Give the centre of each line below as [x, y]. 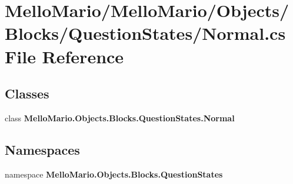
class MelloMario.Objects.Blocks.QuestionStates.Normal [120, 117]
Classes [27, 93]
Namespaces [42, 149]
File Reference [64, 56]
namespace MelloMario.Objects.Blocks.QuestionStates [114, 174]
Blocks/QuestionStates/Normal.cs [145, 33]
